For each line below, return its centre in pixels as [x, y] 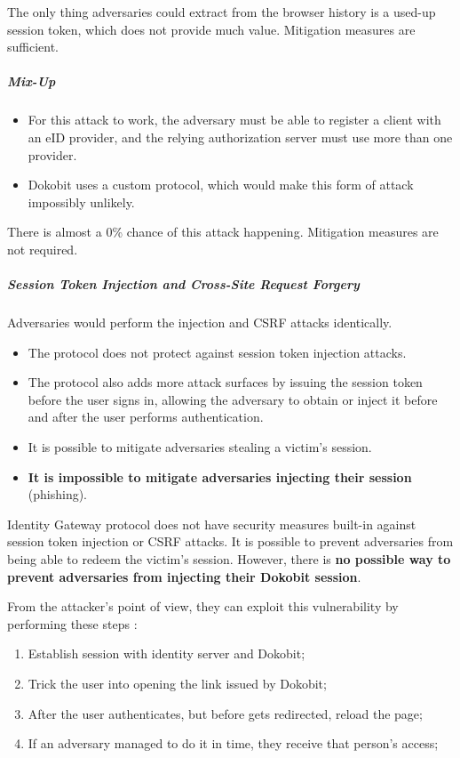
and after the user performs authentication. [146, 417]
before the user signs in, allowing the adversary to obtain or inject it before [233, 399]
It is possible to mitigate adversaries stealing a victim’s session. [200, 447]
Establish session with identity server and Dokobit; [167, 653]
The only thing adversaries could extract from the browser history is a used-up [222, 12]
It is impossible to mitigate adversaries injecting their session [220, 476]
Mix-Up [32, 81]
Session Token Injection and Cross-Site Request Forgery [183, 284]
